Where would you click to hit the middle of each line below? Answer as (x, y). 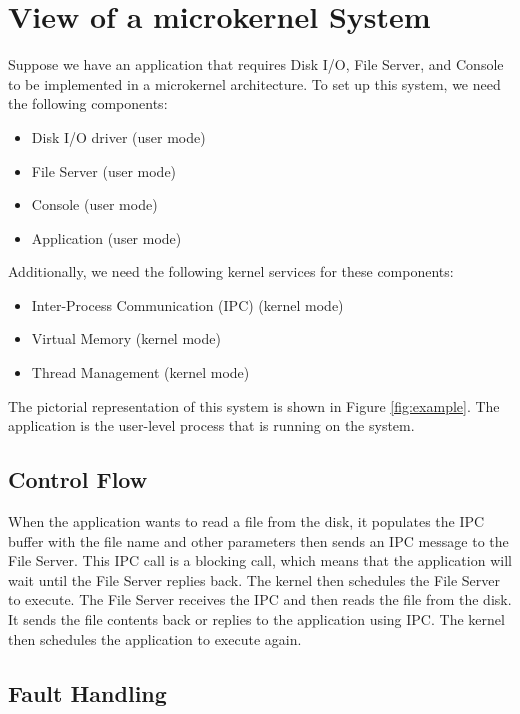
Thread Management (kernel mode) (140, 372)
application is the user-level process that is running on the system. (211, 425)
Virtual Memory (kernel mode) (126, 338)
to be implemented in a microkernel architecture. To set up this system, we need (254, 83)
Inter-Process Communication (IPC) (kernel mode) (187, 304)
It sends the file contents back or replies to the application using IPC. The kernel (256, 619)
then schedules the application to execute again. (155, 638)
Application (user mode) (106, 237)
